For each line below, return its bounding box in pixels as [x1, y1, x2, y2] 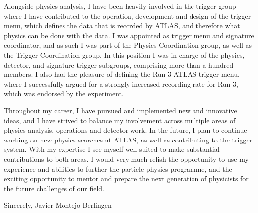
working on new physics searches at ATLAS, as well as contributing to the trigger [4, 134, 253, 144]
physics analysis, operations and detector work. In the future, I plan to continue [4, 125, 247, 135]
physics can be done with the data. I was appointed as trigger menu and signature [4, 30, 254, 40]
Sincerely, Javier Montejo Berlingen [4, 200, 112, 210]
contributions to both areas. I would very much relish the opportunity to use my [4, 153, 249, 164]
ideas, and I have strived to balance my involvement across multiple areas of [4, 115, 236, 125]
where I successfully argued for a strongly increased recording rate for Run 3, [4, 78, 238, 89]
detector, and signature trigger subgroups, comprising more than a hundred [4, 59, 234, 70]
